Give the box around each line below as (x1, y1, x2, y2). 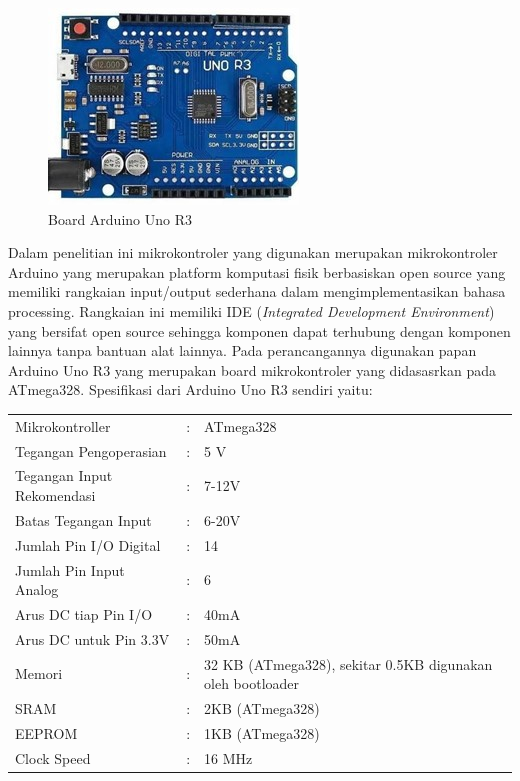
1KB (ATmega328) (204, 722, 320, 743)
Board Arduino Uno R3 (48, 208, 192, 229)
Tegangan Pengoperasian (15, 440, 167, 461)
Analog (15, 579, 59, 600)
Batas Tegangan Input (15, 509, 152, 530)
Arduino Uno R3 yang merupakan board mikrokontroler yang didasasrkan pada (8, 359, 496, 380)
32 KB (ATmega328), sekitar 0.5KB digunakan (204, 653, 493, 674)
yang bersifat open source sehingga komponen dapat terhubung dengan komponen (8, 320, 511, 341)
